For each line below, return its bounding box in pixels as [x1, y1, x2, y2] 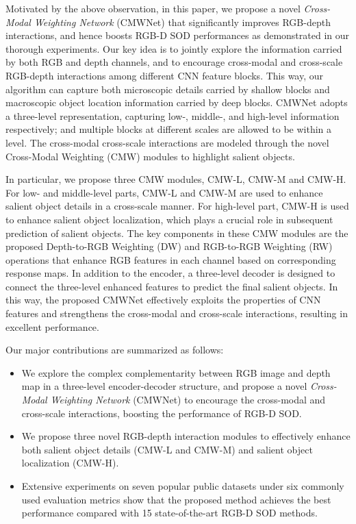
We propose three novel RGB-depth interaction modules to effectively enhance [21, 429, 351, 443]
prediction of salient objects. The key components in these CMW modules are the [5, 225, 348, 240]
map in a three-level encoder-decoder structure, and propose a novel [21, 379, 307, 393]
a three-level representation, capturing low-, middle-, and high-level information [5, 108, 340, 123]
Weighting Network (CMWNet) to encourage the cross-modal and [50, 392, 326, 407]
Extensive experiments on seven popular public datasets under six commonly [21, 479, 344, 492]
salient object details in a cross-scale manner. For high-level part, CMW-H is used [5, 199, 349, 213]
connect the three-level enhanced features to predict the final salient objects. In [5, 279, 338, 293]
